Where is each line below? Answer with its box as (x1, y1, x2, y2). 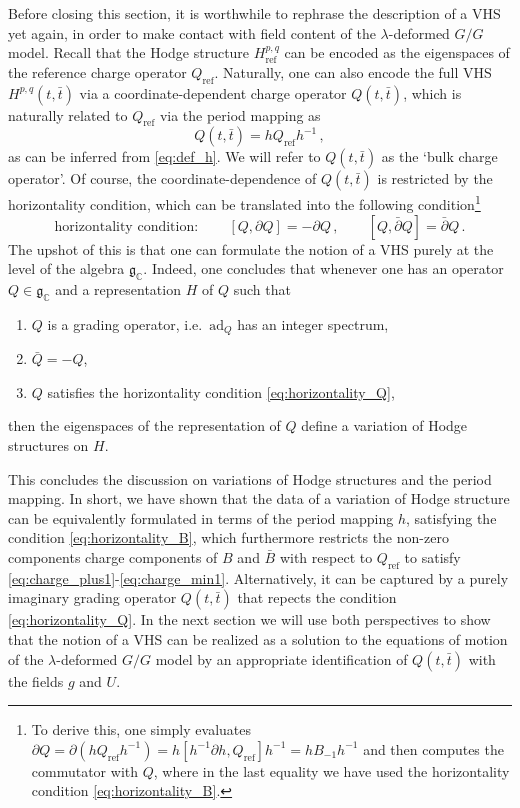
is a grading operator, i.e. (47, 313, 203, 334)
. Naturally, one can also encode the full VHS (214, 61, 492, 82)
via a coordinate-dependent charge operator (79, 82, 347, 103)
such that (233, 279, 291, 300)
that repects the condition (237, 587, 397, 608)
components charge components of (8, 547, 218, 568)
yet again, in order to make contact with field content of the (8, 22, 376, 43)
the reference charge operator (8, 61, 187, 82)
